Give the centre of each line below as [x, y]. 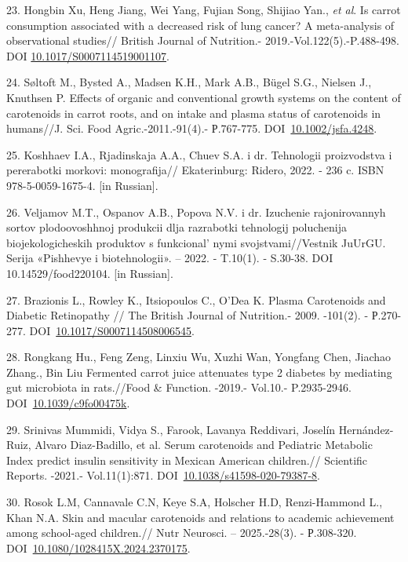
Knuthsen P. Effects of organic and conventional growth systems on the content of [204, 97]
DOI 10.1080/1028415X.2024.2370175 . [98, 547]
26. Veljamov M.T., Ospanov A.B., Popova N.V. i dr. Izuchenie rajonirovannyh [196, 212]
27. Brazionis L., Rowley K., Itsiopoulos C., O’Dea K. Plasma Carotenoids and [196, 299]
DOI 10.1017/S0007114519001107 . [88, 55]
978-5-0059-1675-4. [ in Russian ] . [82, 185]
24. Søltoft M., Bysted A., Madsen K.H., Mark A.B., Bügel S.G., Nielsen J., [189, 82]
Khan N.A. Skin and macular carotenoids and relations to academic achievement [200, 517]
